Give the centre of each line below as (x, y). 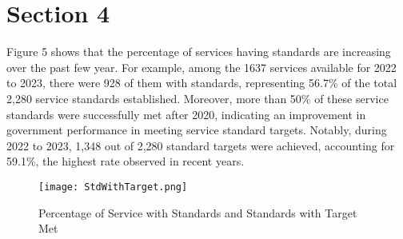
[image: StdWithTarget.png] (113, 187)
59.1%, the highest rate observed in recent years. (126, 161)
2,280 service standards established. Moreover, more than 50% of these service (198, 98)
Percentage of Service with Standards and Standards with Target (198, 212)
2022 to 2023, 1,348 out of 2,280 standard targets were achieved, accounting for (201, 145)
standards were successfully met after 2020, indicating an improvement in (186, 114)
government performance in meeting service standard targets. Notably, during (197, 130)
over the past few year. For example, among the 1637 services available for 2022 (201, 67)
